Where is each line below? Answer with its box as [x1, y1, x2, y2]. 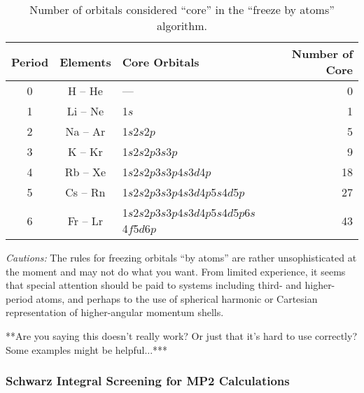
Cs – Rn [65, 184, 106, 200]
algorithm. [156, 17, 208, 34]
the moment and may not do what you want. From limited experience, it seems [6, 264, 346, 278]
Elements [59, 53, 111, 70]
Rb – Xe [64, 164, 106, 180]
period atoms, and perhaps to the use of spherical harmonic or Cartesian [6, 291, 318, 306]
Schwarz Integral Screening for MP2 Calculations [6, 372, 290, 390]
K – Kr [67, 143, 103, 159]
